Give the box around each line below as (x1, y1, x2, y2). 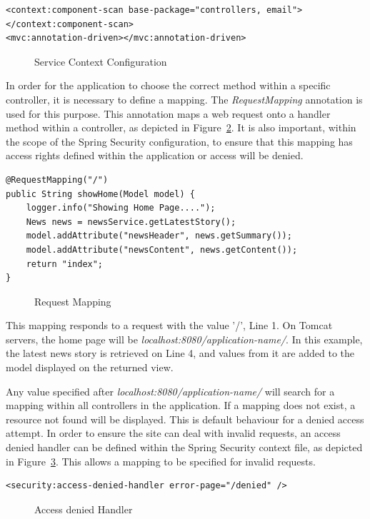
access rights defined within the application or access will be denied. (6, 148, 304, 163)
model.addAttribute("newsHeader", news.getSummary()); (26, 231, 292, 241)
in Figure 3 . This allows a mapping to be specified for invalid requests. (6, 453, 316, 468)
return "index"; (26, 258, 104, 269)
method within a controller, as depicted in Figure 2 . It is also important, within (6, 120, 356, 135)
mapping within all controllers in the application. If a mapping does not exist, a (6, 398, 356, 413)
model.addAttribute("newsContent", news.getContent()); (26, 244, 298, 255)
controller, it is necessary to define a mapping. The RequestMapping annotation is (6, 91, 363, 106)
